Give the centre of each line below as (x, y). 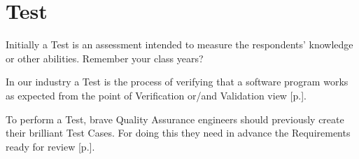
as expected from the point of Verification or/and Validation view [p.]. (156, 95)
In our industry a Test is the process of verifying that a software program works (177, 82)
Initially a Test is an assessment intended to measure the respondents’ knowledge (179, 44)
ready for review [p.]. (50, 146)
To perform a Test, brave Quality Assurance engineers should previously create (175, 119)
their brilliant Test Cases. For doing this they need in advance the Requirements (178, 133)
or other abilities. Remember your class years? (105, 58)
